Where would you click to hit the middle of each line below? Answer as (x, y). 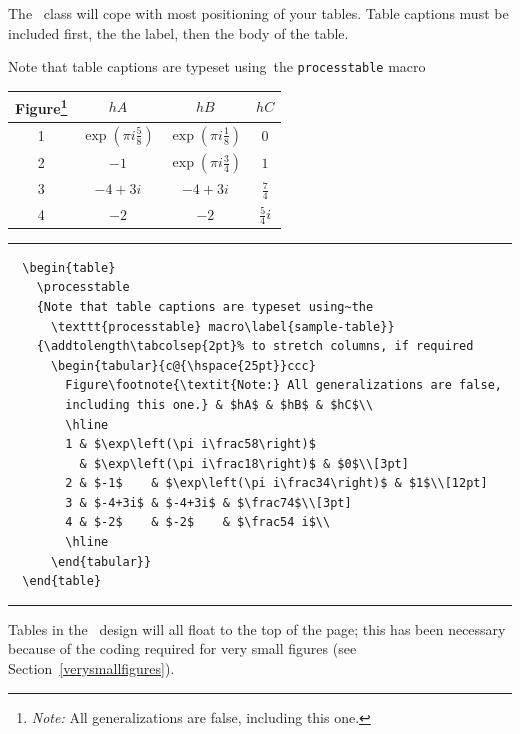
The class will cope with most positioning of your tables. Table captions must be (258, 13)
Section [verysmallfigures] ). (91, 668)
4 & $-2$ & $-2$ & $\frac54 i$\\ (198, 522)
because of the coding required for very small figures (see (182, 648)
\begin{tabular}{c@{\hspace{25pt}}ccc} (183, 365)
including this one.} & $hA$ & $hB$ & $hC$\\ (219, 404)
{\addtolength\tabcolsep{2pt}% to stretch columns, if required (255, 346)
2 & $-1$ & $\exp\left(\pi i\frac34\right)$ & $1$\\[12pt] (276, 483)
